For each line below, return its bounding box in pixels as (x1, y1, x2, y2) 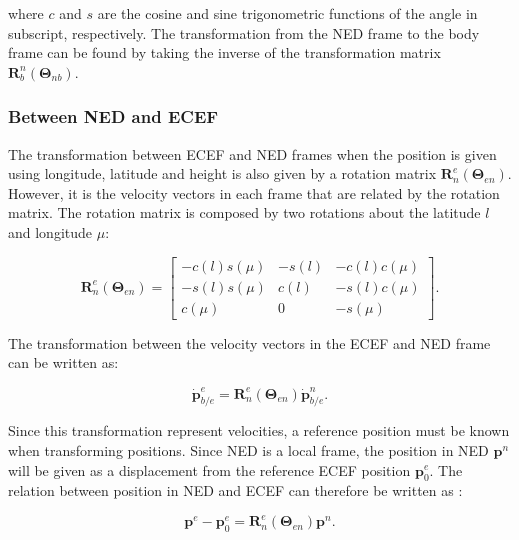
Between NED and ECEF (8, 104, 219, 129)
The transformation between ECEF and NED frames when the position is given (8, 143, 497, 164)
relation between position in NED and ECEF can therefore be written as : (8, 480, 463, 501)
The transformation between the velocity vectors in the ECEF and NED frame (8, 332, 491, 353)
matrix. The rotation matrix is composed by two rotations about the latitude (8, 202, 481, 223)
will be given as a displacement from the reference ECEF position (8, 459, 411, 480)
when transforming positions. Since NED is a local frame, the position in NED (8, 439, 489, 460)
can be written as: (8, 352, 119, 373)
